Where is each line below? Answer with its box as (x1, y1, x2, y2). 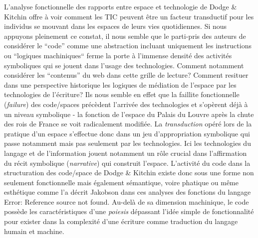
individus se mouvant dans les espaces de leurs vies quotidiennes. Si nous (4, 21, 227, 31)
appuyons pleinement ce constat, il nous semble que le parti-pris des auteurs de (4, 30, 246, 41)
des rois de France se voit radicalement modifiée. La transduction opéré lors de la (4, 119, 252, 129)
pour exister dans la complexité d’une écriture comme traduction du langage (4, 216, 238, 227)
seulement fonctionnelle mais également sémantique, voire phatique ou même (4, 177, 239, 187)
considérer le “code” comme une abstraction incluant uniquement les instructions (4, 40, 252, 51)
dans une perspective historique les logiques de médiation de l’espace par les (4, 79, 237, 90)
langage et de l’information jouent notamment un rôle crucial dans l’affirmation (4, 147, 247, 158)
